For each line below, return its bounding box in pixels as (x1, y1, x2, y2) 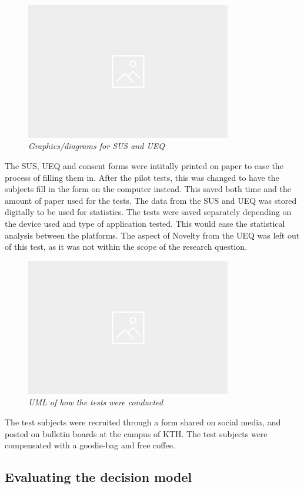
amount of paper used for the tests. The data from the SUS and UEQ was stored (5, 194, 297, 206)
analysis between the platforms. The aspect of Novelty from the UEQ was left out (5, 229, 300, 241)
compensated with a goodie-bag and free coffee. (5, 439, 175, 451)
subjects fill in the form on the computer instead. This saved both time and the (5, 183, 291, 195)
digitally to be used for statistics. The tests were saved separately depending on (5, 206, 292, 218)
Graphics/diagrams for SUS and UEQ (28, 140, 165, 152)
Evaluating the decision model (5, 468, 192, 486)
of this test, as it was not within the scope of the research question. (5, 240, 248, 253)
